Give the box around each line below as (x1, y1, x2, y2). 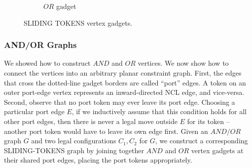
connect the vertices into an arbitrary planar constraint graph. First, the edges (4, 68, 242, 78)
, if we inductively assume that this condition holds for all (72, 106, 247, 117)
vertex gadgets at (191, 145, 244, 155)
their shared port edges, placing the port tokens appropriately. (4, 155, 192, 165)
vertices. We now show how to (138, 58, 229, 68)
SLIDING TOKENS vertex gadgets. (24, 17, 133, 28)
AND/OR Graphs (4, 39, 77, 51)
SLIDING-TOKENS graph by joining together (4, 145, 144, 155)
